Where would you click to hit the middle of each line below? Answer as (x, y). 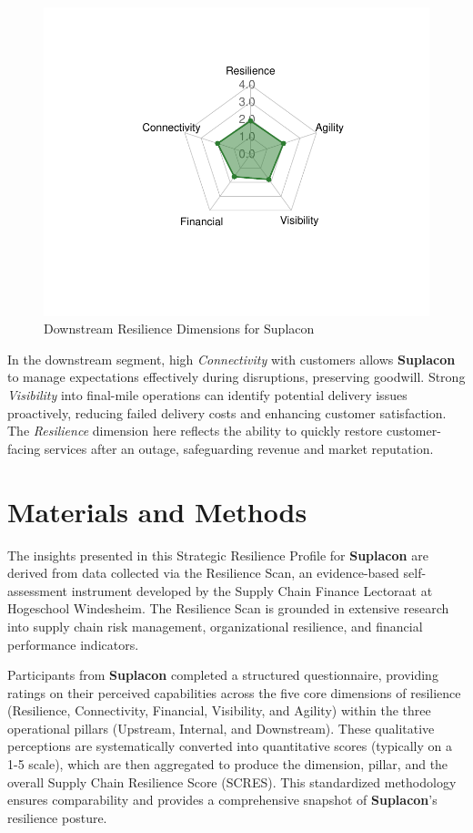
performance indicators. (73, 644)
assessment (37, 590)
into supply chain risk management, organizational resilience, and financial (215, 626)
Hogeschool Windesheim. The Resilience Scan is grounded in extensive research (228, 608)
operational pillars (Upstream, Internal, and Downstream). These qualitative (221, 728)
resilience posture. (57, 817)
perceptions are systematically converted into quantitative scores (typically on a (230, 746)
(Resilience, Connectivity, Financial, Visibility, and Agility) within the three (219, 710)
